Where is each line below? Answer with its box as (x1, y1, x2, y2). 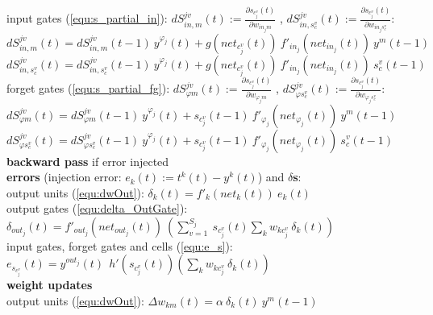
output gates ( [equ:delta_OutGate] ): (6, 200, 188, 217)
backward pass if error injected (6, 152, 169, 169)
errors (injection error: (6, 168, 122, 185)
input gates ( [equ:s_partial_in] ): (6, 10, 168, 27)
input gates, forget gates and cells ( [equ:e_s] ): (6, 237, 233, 254)
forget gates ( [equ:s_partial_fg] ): (6, 80, 170, 97)
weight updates (6, 276, 93, 293)
